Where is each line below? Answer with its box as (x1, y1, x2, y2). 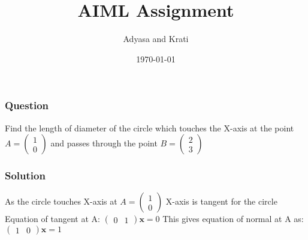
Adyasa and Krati (123, 32, 189, 45)
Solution (5, 168, 46, 183)
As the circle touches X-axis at (5, 195, 117, 208)
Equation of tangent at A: (5, 212, 100, 225)
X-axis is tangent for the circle (165, 195, 277, 208)
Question (5, 98, 49, 113)
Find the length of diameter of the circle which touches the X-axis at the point (5, 121, 294, 134)
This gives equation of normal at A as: (162, 212, 304, 225)
